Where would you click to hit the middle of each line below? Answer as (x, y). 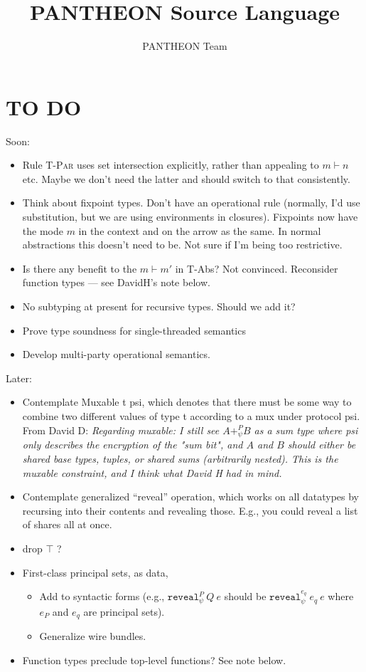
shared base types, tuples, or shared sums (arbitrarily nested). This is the (180, 458)
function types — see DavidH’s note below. (116, 282)
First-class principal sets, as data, (95, 572)
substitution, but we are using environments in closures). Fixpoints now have (190, 217)
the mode (43, 230)
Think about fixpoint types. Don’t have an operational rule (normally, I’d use (191, 203)
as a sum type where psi (306, 430)
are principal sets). (124, 611)
